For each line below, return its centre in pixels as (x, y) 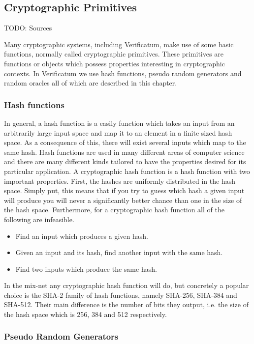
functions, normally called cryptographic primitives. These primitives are (114, 54)
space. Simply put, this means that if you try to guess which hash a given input (124, 190)
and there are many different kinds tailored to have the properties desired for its (125, 161)
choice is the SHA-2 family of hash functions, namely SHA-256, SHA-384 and (121, 295)
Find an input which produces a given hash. (82, 236)
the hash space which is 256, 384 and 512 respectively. (85, 314)
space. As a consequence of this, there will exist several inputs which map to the (125, 142)
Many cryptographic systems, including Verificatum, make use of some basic (119, 44)
